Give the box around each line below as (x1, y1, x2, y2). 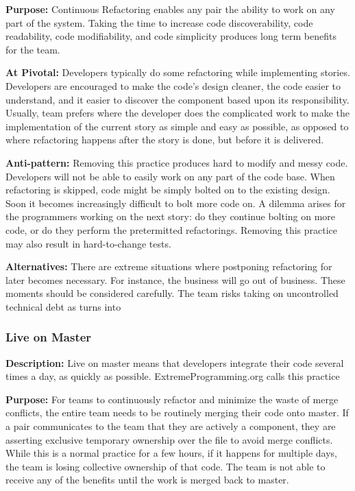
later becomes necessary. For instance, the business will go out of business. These (5, 272, 345, 287)
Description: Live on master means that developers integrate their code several (5, 355, 344, 370)
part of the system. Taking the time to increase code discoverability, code (5, 15, 313, 29)
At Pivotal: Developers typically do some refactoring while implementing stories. (5, 65, 350, 80)
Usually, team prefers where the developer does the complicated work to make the (5, 106, 350, 120)
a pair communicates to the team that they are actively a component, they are (5, 419, 336, 433)
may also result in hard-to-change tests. (5, 236, 171, 250)
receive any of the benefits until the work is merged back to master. (5, 472, 289, 487)
